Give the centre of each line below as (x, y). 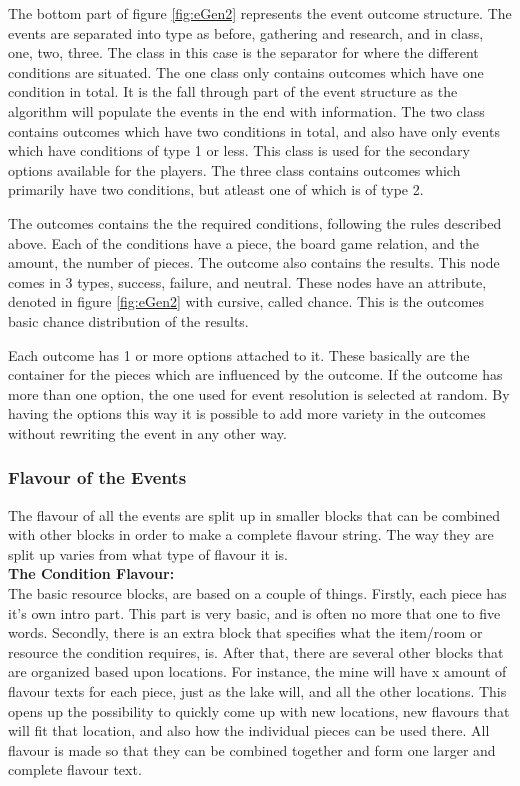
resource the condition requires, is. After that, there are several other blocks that (256, 651)
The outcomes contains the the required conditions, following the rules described (255, 222)
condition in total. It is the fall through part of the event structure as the (233, 91)
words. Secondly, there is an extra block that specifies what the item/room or (245, 632)
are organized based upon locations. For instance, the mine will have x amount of (257, 671)
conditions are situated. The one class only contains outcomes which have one (246, 71)
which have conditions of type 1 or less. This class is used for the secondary (239, 150)
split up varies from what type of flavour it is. (148, 553)
